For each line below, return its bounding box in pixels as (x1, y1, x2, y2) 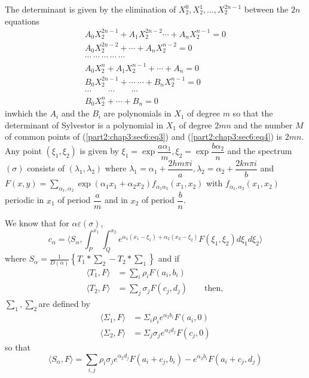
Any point (5, 145, 42, 157)
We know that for (5, 217, 69, 229)
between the (244, 3, 289, 15)
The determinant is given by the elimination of (5, 3, 176, 15)
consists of (27, 162, 65, 174)
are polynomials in (103, 107, 172, 119)
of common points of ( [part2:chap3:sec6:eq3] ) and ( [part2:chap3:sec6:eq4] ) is (5, 130, 283, 143)
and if (158, 252, 180, 265)
